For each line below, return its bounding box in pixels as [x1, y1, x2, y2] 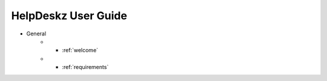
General [26, 30, 47, 37]
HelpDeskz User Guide [11, 9, 127, 22]
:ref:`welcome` [62, 47, 99, 54]
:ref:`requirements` [62, 64, 109, 71]
